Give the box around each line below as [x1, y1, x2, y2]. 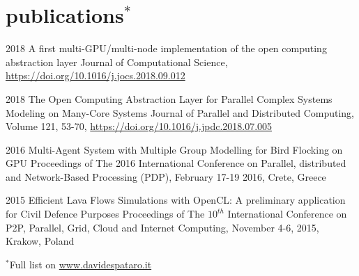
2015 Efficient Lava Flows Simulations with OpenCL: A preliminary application [6, 193, 346, 207]
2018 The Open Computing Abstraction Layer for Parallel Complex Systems [6, 91, 333, 106]
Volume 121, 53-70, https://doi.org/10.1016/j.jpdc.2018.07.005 [6, 119, 273, 133]
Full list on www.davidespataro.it [9, 257, 152, 271]
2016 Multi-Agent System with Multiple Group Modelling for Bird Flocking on [6, 142, 343, 156]
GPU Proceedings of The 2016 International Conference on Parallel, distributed [6, 156, 346, 170]
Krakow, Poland [6, 234, 75, 248]
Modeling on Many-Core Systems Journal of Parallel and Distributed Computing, [6, 105, 354, 120]
